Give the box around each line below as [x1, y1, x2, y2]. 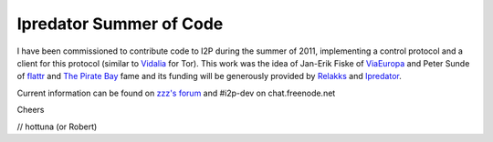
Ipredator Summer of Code [16, 14, 224, 34]
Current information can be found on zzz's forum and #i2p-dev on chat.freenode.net [16, 87, 336, 98]
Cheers [16, 105, 45, 116]
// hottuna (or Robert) [16, 121, 98, 132]
